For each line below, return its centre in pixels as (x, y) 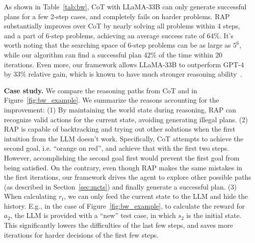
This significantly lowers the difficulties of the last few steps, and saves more (118, 225)
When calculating (30, 196)
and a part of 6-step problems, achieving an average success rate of (104, 35)
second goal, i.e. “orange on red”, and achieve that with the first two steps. (116, 148)
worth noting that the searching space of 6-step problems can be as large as (117, 45)
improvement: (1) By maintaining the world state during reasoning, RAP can (120, 109)
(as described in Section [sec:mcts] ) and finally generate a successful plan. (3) (120, 186)
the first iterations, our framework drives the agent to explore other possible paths (127, 177)
